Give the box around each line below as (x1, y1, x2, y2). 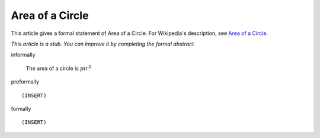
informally (11, 51, 36, 59)
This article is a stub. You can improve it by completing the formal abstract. (11, 40, 196, 47)
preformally (11, 78, 40, 85)
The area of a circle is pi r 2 (25, 64, 92, 72)
